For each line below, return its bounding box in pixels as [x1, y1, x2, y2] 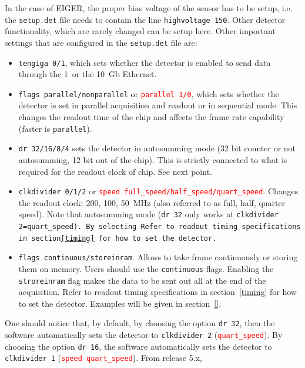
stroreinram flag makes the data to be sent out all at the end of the [18, 274, 266, 286]
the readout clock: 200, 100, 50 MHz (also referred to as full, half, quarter [18, 196, 286, 208]
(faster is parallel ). [18, 122, 92, 134]
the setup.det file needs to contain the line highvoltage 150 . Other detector [5, 13, 286, 25]
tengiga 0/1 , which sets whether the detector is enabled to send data [18, 56, 271, 68]
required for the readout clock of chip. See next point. [18, 165, 212, 177]
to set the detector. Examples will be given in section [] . [18, 297, 222, 309]
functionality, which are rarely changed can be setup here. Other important [5, 25, 276, 37]
